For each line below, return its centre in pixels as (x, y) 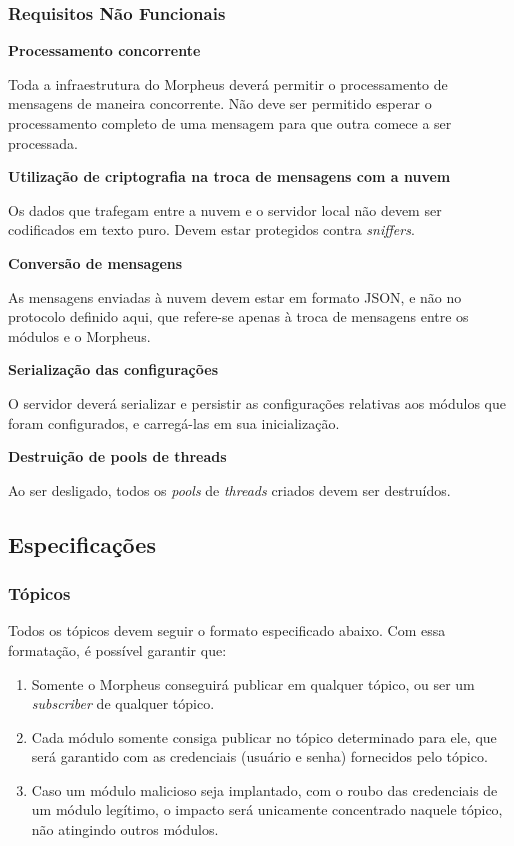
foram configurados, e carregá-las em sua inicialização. (174, 422)
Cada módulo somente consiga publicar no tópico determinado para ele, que (264, 736)
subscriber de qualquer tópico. (123, 703)
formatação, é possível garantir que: (117, 649)
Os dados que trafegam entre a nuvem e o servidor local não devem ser (225, 209)
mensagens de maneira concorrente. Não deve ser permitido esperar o (220, 103)
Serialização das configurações (113, 369)
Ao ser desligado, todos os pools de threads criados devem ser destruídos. (229, 489)
